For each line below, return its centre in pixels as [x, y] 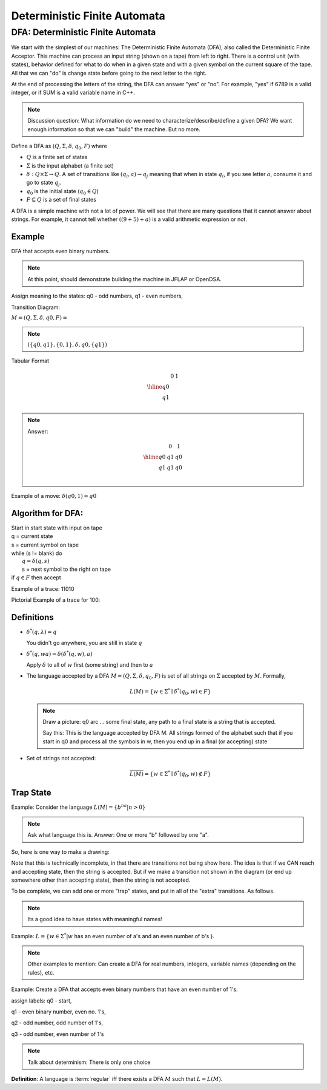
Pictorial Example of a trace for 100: [56, 600]
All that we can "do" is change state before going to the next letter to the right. [109, 73]
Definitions [32, 617]
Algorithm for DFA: [47, 513]
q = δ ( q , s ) [36, 561]
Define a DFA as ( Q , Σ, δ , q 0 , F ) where [59, 147]
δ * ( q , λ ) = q [41, 631]
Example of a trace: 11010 [43, 588]
